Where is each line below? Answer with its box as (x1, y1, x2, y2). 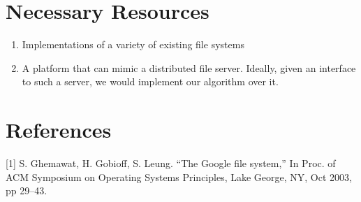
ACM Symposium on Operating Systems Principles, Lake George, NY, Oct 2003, (6, 169, 352, 184)
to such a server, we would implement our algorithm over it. (22, 74, 279, 89)
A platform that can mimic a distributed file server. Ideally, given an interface (22, 60, 356, 75)
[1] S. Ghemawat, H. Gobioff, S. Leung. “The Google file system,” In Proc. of (6, 156, 336, 171)
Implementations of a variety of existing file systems (22, 37, 244, 52)
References (6, 115, 112, 144)
